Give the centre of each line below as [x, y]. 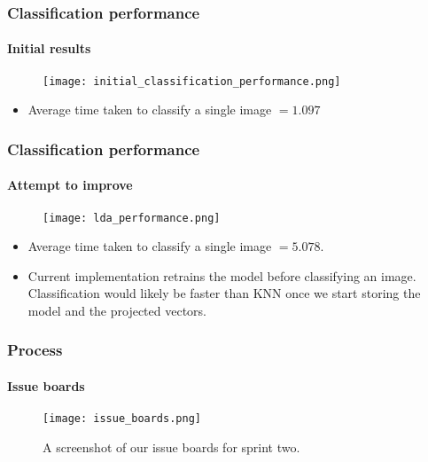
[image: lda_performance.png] [132, 218]
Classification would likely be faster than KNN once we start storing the [224, 293]
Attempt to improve [70, 185]
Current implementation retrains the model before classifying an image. [222, 275]
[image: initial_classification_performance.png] [192, 81]
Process [35, 350]
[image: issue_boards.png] [122, 419]
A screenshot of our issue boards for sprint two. [171, 446]
